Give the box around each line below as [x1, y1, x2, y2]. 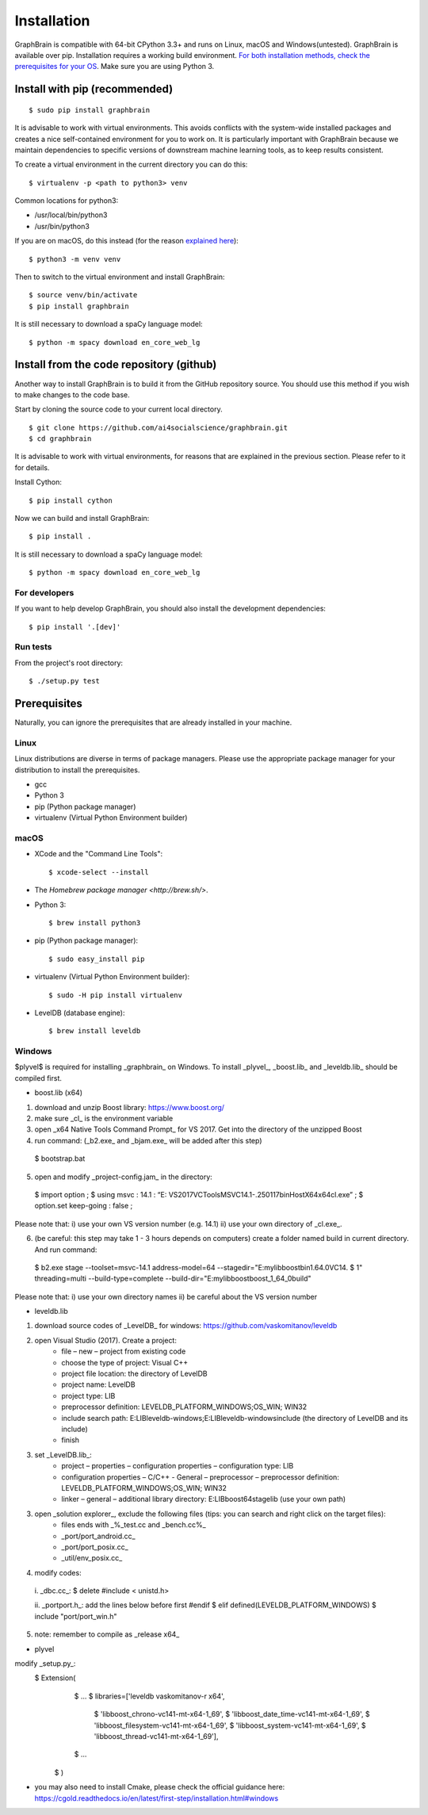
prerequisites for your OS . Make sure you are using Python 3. [14, 62, 215, 71]
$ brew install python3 [48, 918, 141, 927]
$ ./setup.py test [29, 676, 101, 686]
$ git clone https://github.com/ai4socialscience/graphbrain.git [29, 423, 289, 432]
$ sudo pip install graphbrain [29, 105, 151, 114]
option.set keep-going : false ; [34, 1201, 133, 1211]
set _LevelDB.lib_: [34, 1449, 92, 1459]
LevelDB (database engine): [34, 1008, 125, 1017]
